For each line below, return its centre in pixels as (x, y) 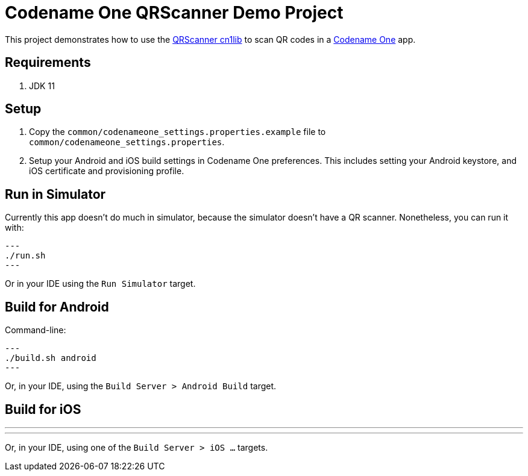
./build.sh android (51, 358)
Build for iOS (43, 409)
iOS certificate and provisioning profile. (107, 171)
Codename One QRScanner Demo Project (174, 13)
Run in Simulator (55, 194)
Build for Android (57, 307)
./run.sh (25, 256)
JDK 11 (42, 86)
